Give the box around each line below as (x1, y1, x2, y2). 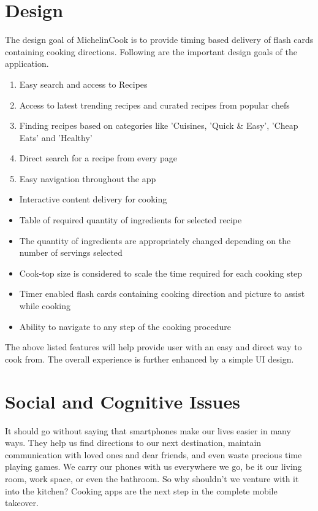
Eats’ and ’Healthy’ (19, 131, 93, 144)
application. (5, 57, 49, 70)
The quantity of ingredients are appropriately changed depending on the (19, 234, 291, 247)
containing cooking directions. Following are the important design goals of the (5, 45, 297, 58)
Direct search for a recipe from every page (19, 152, 177, 164)
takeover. (5, 496, 39, 509)
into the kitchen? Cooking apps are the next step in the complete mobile (5, 484, 278, 497)
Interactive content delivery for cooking (19, 193, 167, 206)
